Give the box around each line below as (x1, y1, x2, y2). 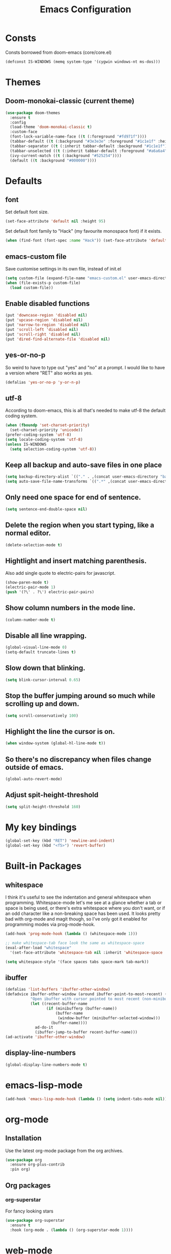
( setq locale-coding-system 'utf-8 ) (5, 437, 83, 442)
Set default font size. (5, 209, 49, 215)
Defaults (5, 175, 42, 187)
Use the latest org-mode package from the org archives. (5, 1147, 124, 1154)
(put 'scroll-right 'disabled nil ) (5, 331, 81, 337)
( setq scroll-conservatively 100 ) (5, 713, 79, 718)
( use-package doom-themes (5, 110, 60, 116)
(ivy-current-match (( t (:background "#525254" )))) (10, 153, 122, 158)
